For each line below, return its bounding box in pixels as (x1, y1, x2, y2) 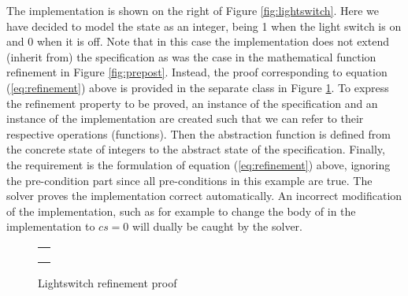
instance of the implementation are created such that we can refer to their (6, 110, 364, 127)
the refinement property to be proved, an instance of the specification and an (6, 94, 378, 111)
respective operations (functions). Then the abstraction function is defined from (6, 125, 391, 142)
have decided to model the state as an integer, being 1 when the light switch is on (6, 17, 402, 34)
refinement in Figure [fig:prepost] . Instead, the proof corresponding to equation (6, 64, 388, 80)
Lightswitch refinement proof (38, 274, 177, 290)
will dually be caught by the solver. (132, 218, 302, 235)
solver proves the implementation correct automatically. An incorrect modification (6, 187, 402, 204)
